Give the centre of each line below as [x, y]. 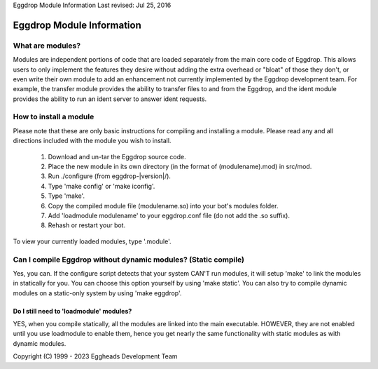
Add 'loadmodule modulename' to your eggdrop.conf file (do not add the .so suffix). [169, 215]
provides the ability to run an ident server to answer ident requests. [110, 99]
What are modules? [47, 46]
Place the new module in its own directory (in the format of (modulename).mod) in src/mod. [180, 167]
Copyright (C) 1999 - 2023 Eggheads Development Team [95, 356]
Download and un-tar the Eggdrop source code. [117, 156]
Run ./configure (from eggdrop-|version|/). [110, 176]
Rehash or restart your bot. [87, 225]
